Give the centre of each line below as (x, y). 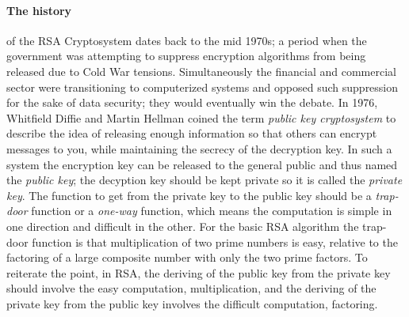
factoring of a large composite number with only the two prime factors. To (187, 257)
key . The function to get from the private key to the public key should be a (189, 195)
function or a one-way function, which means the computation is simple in (212, 211)
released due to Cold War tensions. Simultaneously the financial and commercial (201, 71)
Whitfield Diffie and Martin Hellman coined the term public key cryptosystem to (201, 117)
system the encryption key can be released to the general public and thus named (202, 164)
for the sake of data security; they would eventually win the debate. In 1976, (192, 102)
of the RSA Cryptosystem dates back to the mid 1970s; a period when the (187, 40)
